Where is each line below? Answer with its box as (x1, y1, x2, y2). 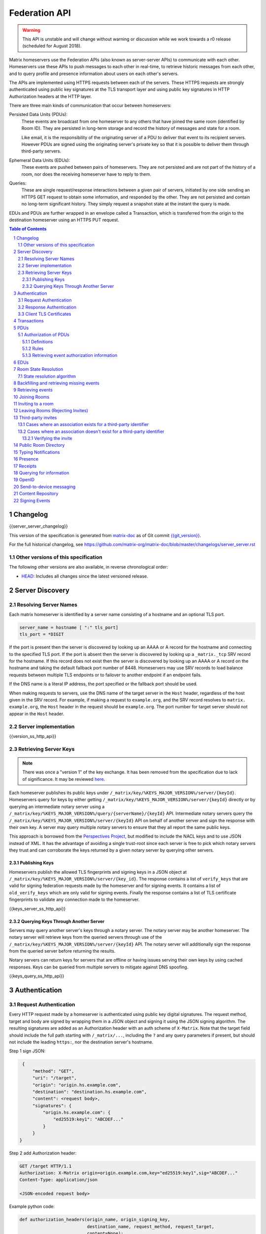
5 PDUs (13, 325, 29, 331)
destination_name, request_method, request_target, (87, 1224, 214, 1229)
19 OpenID (13, 477, 34, 483)
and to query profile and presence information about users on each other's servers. (9, 71, 179, 77)
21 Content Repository (13, 491, 59, 497)
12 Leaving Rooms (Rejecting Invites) (13, 408, 88, 414)
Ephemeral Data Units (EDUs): (9, 157, 70, 163)
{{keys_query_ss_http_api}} (9, 973, 65, 979)
